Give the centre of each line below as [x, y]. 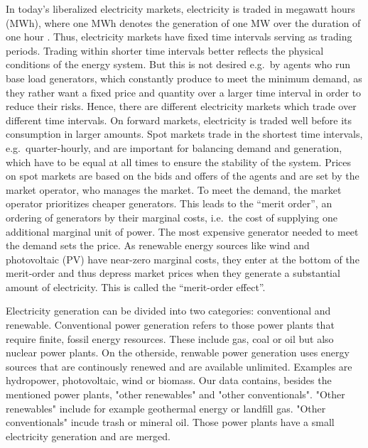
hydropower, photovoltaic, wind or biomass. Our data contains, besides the [169, 380]
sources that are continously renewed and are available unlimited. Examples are [179, 366]
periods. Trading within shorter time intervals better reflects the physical [165, 50]
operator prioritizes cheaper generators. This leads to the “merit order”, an [169, 203]
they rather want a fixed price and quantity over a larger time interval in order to [184, 92]
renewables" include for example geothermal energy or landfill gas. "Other [166, 408]
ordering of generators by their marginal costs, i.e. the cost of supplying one [172, 217]
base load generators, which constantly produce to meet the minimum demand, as [184, 78]
